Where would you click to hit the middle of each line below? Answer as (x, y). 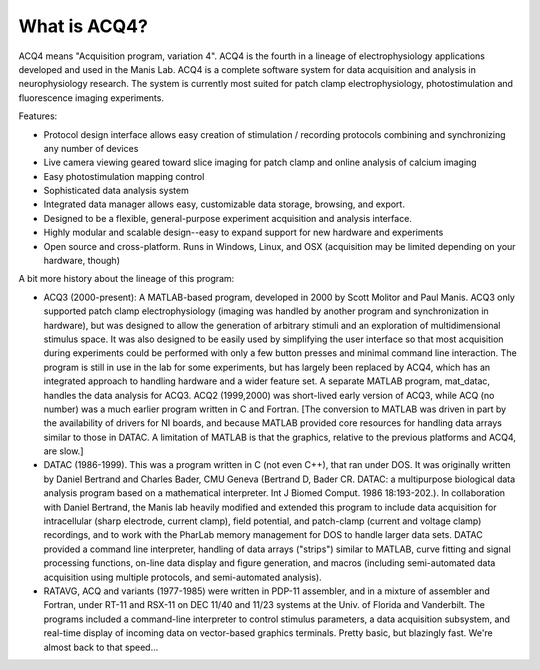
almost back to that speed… (101, 647)
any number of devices (91, 148)
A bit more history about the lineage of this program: (126, 279)
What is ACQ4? (83, 26)
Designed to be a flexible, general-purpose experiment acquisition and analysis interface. (227, 218)
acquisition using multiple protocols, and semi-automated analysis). (182, 577)
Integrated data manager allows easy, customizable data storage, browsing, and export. (224, 204)
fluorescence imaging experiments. (91, 97)
